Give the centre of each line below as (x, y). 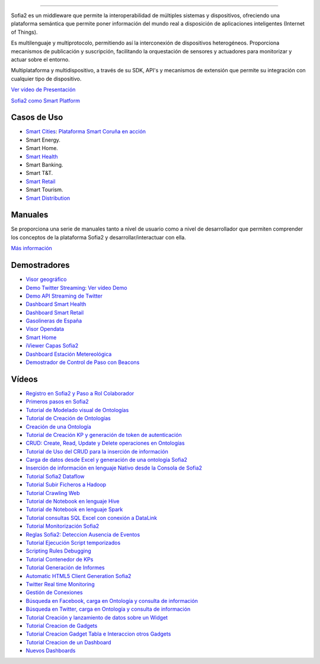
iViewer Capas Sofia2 (52, 346)
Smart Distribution (48, 198)
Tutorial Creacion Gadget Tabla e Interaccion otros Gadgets (98, 634)
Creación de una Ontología (58, 426)
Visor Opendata (45, 329)
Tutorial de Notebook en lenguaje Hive (73, 502)
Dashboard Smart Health (56, 304)
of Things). (24, 32)
